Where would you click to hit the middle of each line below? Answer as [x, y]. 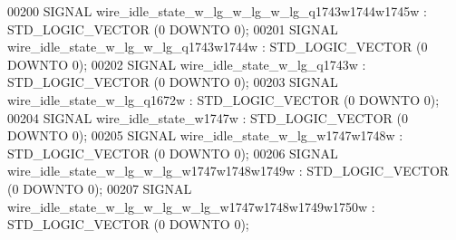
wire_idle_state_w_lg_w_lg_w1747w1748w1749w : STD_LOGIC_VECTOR [228, 171]
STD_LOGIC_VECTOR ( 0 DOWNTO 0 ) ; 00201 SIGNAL [173, 29]
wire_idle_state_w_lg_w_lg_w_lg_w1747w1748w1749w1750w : [191, 206]
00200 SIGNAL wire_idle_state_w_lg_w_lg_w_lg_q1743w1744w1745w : [217, 11]
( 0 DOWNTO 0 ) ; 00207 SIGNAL [100, 188]
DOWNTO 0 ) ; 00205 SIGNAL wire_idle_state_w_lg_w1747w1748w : [205, 135]
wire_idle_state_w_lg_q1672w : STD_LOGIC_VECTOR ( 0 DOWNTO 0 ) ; [223, 99]
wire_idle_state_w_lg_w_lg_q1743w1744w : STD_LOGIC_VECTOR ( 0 [218, 47]
